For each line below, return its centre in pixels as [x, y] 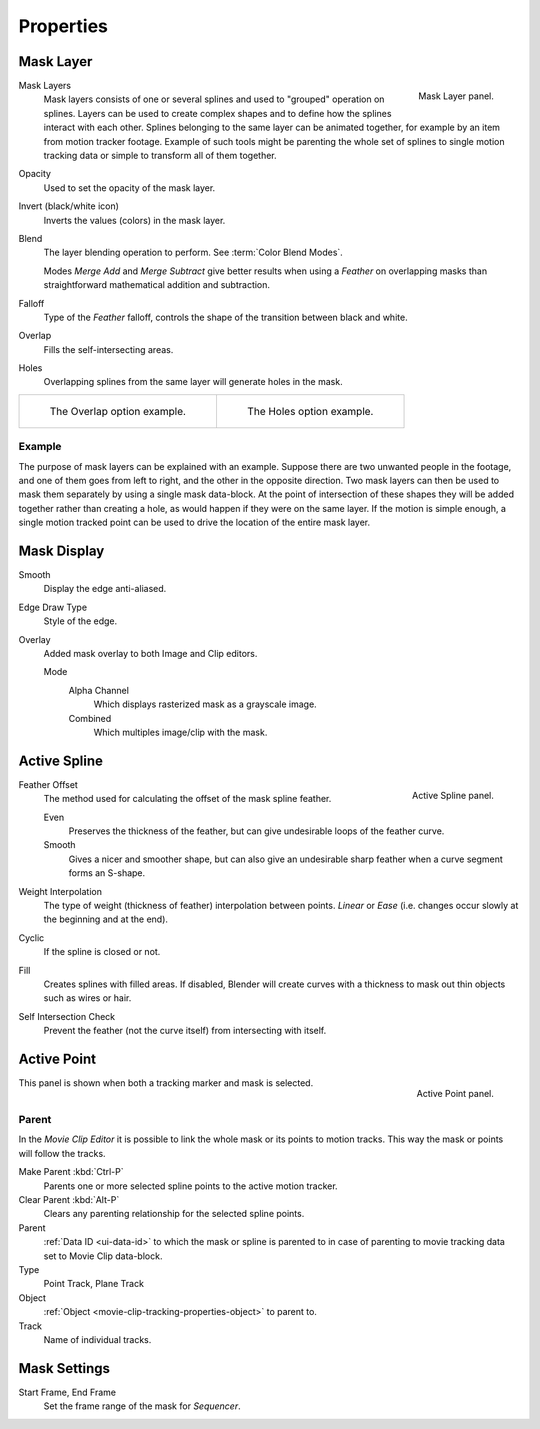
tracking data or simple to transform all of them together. [160, 156]
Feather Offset [48, 784]
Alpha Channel [99, 690]
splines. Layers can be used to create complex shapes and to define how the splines [217, 113]
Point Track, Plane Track [94, 1284]
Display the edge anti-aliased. [105, 589]
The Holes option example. [310, 411]
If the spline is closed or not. [102, 952]
